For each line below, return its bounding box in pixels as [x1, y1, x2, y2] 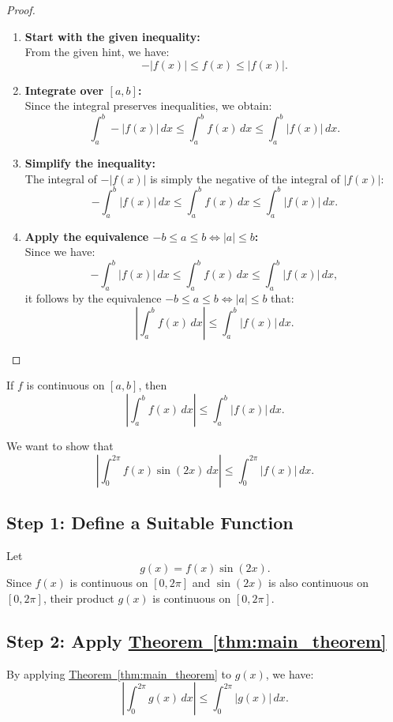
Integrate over [24, 81, 104, 98]
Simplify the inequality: [24, 155, 155, 171]
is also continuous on [268, 574, 369, 591]
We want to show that [6, 438, 114, 454]
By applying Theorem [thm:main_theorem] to [6, 665, 231, 682]
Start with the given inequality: [24, 28, 200, 44]
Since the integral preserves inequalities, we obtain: [24, 97, 272, 114]
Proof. [6, 2, 36, 17]
